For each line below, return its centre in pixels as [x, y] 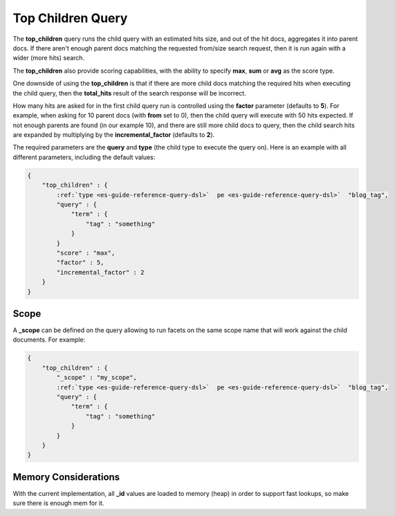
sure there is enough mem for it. [58, 503]
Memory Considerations [66, 477]
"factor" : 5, [80, 262]
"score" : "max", [86, 253]
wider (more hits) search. [49, 58]
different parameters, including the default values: [84, 157]
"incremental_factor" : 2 [100, 272]
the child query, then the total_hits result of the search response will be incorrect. [130, 93]
